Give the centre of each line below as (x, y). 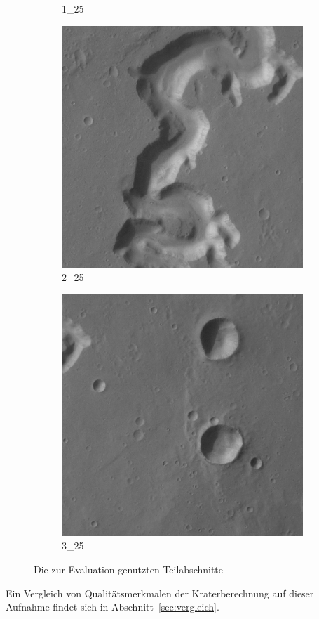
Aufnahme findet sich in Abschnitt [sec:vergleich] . (113, 607)
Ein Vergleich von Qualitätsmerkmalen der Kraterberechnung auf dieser (160, 593)
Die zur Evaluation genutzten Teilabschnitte (129, 569)
